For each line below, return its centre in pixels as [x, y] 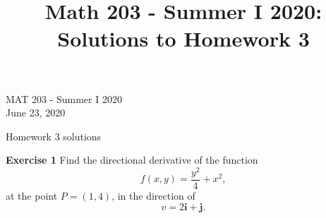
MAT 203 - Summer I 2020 [64, 98]
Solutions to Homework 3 [183, 38]
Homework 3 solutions [54, 136]
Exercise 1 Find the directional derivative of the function [132, 160]
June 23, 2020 [36, 113]
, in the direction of [153, 196]
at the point [32, 196]
